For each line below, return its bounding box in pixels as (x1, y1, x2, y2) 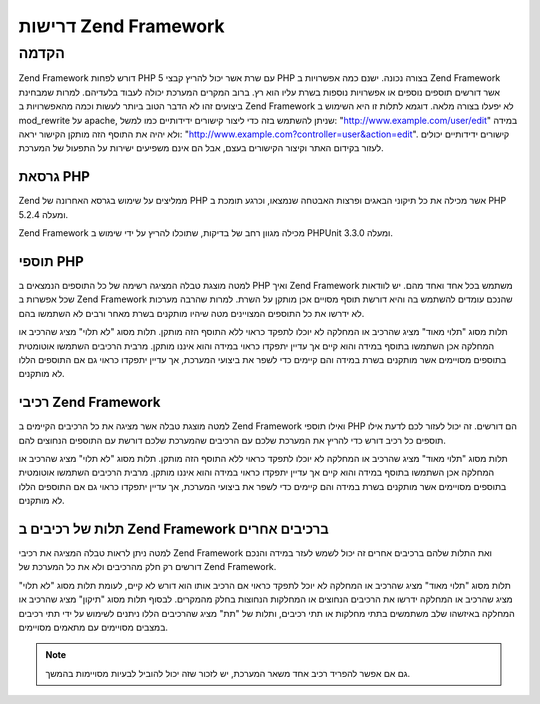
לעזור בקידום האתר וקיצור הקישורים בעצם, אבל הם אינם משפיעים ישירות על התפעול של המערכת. (18, 142, 384, 154)
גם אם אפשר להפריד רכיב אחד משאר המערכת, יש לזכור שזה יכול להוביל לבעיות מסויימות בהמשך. (45, 667, 411, 679)
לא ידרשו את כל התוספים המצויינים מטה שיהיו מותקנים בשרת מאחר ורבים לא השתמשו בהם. (18, 307, 365, 319)
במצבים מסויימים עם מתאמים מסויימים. (18, 621, 169, 633)
